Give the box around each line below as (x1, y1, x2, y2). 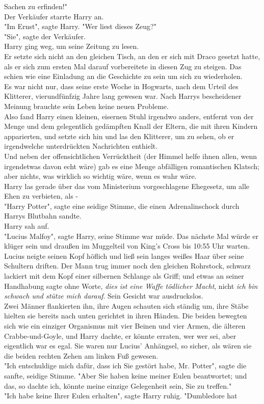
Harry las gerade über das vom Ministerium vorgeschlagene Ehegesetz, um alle (4, 180, 250, 191)
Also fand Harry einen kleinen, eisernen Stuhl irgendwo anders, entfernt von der (4, 111, 254, 121)
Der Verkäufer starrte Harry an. (4, 11, 104, 21)
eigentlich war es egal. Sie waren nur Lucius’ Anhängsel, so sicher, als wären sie (4, 340, 252, 351)
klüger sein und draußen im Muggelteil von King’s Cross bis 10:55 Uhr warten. (4, 240, 250, 251)
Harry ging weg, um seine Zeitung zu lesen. (4, 41, 139, 51)
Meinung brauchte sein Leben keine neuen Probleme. (4, 100, 169, 111)
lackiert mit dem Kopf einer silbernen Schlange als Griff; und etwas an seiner (4, 271, 244, 281)
